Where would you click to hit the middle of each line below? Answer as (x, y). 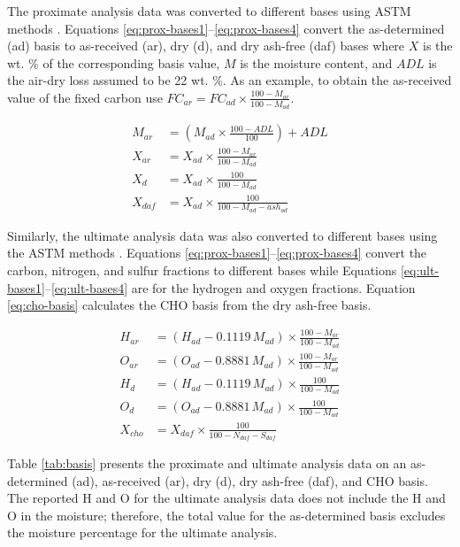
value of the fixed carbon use (85, 97)
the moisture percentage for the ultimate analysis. (142, 532)
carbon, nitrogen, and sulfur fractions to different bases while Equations (202, 270)
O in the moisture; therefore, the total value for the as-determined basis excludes (226, 515)
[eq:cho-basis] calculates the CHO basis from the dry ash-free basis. (189, 305)
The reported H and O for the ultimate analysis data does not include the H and (226, 498)
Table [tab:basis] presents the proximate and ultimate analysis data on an (207, 463)
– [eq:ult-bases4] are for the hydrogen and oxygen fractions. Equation (230, 287)
